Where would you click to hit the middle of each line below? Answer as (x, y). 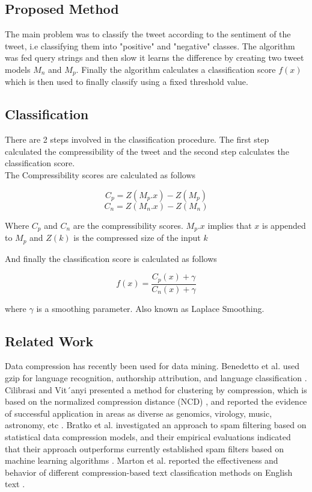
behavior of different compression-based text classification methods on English (149, 472)
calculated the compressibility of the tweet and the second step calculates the (147, 151)
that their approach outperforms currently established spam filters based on (144, 448)
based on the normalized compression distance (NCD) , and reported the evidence (156, 401)
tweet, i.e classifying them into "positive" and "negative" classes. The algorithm (150, 45)
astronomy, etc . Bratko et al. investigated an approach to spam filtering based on (156, 425)
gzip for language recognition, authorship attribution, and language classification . (156, 377)
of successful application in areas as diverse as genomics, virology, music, (139, 413)
